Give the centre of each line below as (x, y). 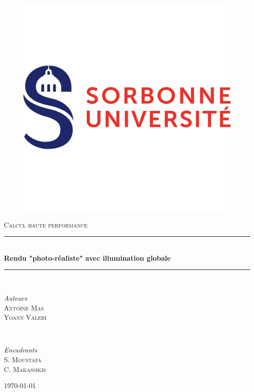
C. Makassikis (25, 369)
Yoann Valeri (25, 317)
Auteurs (16, 298)
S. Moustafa (23, 359)
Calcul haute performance (46, 224)
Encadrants (21, 350)
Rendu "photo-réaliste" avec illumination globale (87, 258)
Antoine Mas (24, 307)
